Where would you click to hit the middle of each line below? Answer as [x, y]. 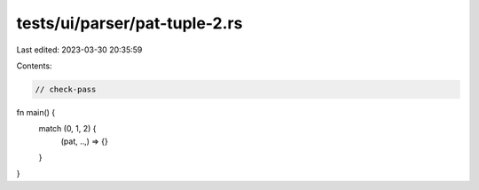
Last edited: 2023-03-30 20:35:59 [79, 50]
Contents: [34, 66]
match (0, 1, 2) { [67, 129]
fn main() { [36, 112]
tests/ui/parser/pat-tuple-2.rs [130, 23]
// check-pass [66, 89]
